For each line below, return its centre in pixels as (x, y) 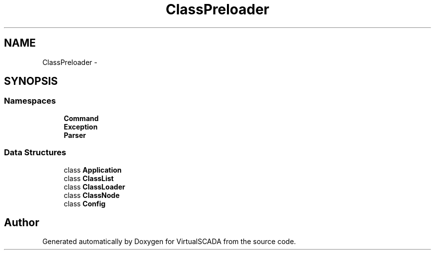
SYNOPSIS (31, 81)
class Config (85, 203)
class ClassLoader (94, 187)
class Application (93, 170)
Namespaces (30, 101)
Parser (75, 135)
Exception (81, 127)
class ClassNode (92, 195)
